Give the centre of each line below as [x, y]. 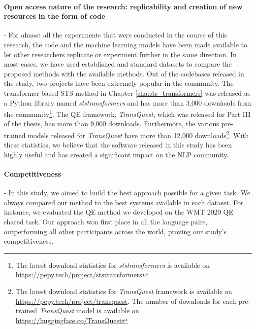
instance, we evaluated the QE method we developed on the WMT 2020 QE [119, 212]
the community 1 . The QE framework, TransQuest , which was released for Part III [127, 113]
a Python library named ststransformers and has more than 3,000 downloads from [128, 102]
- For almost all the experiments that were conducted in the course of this [115, 35]
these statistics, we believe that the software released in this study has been [118, 145]
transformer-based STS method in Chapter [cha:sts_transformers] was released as [127, 92]
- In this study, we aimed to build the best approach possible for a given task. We [127, 193]
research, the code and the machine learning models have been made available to [126, 44]
